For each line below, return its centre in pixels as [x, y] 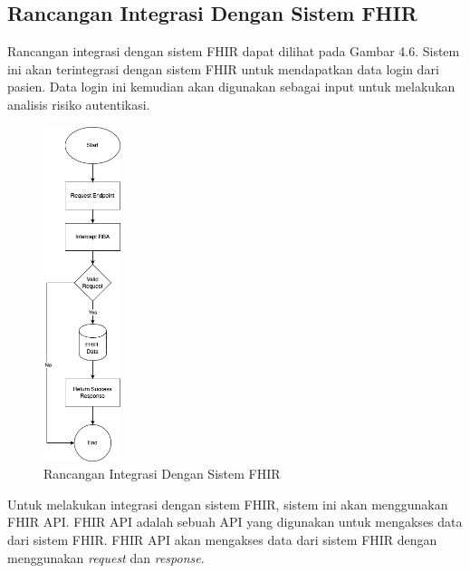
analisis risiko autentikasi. [79, 104]
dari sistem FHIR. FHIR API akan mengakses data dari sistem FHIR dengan [222, 539]
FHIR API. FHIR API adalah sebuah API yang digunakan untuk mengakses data [235, 522]
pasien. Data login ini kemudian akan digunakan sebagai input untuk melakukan [231, 87]
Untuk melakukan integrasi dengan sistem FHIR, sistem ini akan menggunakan [228, 504]
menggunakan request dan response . [106, 557]
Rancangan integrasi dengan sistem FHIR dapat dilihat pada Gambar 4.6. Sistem [234, 51]
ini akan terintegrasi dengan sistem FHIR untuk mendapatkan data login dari [223, 68]
